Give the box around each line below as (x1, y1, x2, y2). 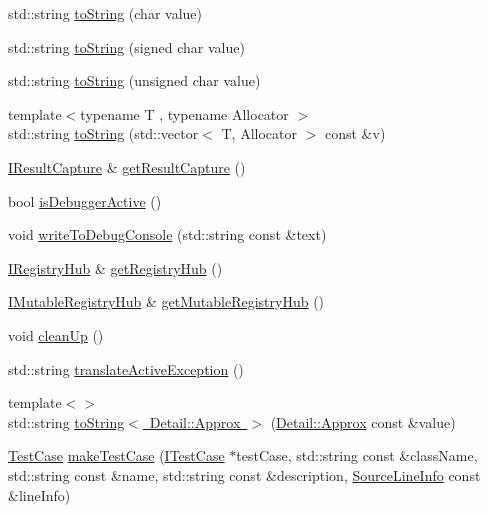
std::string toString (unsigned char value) (8, 70, 261, 91)
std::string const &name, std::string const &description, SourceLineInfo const (8, 464, 481, 485)
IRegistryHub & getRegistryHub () (8, 257, 223, 278)
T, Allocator (221, 123, 297, 144)
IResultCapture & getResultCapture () (8, 156, 246, 177)
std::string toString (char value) (8, 3, 202, 23)
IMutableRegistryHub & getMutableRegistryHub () (8, 291, 325, 312)
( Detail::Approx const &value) (270, 411, 456, 432)
